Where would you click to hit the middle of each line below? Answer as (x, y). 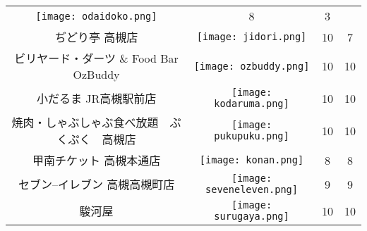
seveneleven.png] (252, 189)
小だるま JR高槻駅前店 (96, 98)
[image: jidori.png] (252, 37)
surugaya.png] (252, 216)
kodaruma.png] (252, 104)
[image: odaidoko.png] (96, 16)
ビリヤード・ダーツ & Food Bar (96, 58)
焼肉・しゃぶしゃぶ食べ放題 (85, 122)
